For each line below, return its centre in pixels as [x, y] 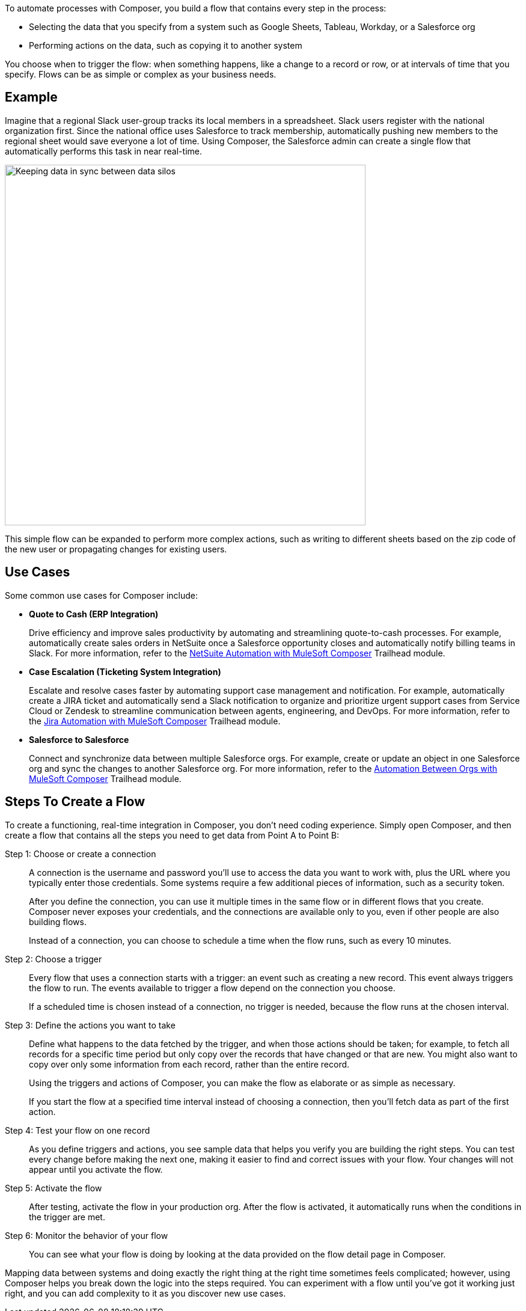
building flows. [58, 921]
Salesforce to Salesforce [79, 739]
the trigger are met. [67, 1217]
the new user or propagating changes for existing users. [116, 549]
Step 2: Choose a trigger [54, 959]
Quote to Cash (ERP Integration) [94, 614]
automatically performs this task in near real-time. [103, 151]
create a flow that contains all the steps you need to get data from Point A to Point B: [172, 835]
